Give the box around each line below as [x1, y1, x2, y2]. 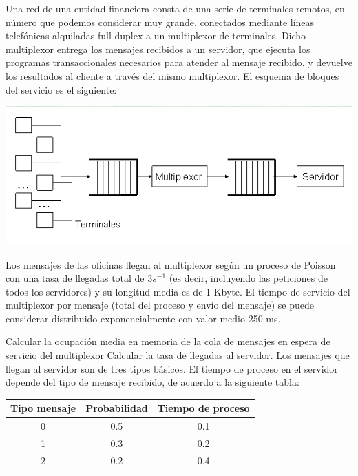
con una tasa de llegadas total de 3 [6, 271, 153, 285]
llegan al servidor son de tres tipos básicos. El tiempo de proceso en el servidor [6, 361, 338, 375]
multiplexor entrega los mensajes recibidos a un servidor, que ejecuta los [6, 41, 310, 56]
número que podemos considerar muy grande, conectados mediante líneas [6, 14, 315, 29]
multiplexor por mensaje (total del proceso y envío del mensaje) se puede [6, 298, 315, 312]
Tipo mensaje [10, 401, 76, 415]
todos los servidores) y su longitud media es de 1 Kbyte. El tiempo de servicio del [6, 284, 350, 298]
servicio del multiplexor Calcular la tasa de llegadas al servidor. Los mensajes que [6, 348, 350, 362]
